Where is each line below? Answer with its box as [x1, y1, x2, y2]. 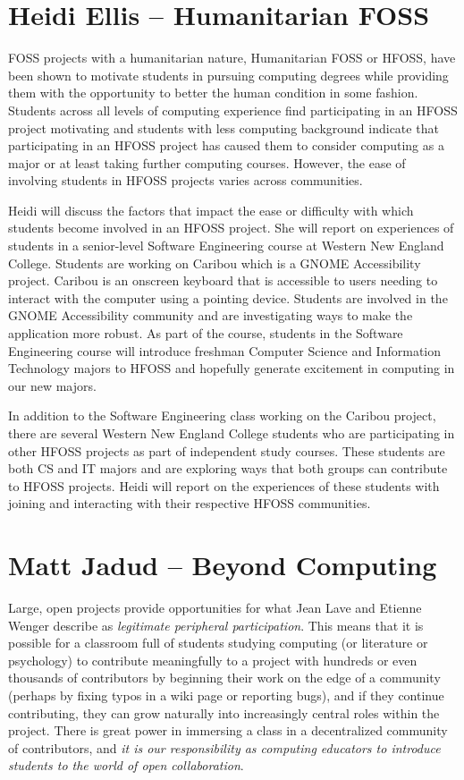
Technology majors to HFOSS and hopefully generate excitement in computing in [8, 359, 455, 377]
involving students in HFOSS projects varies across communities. [8, 171, 363, 190]
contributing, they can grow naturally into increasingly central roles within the [8, 703, 440, 722]
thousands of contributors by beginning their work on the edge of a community [8, 668, 441, 687]
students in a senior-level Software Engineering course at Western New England [8, 236, 444, 255]
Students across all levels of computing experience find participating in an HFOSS [8, 100, 458, 119]
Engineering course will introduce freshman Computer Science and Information [8, 341, 442, 360]
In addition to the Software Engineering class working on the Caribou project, [8, 406, 436, 425]
